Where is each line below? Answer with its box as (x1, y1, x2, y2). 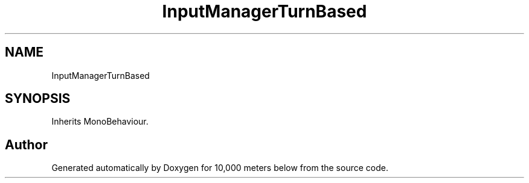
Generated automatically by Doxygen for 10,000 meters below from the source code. (51, 163, 388, 173)
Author (5, 137, 48, 152)
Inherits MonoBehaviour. (51, 116, 149, 127)
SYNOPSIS (5, 91, 71, 107)
